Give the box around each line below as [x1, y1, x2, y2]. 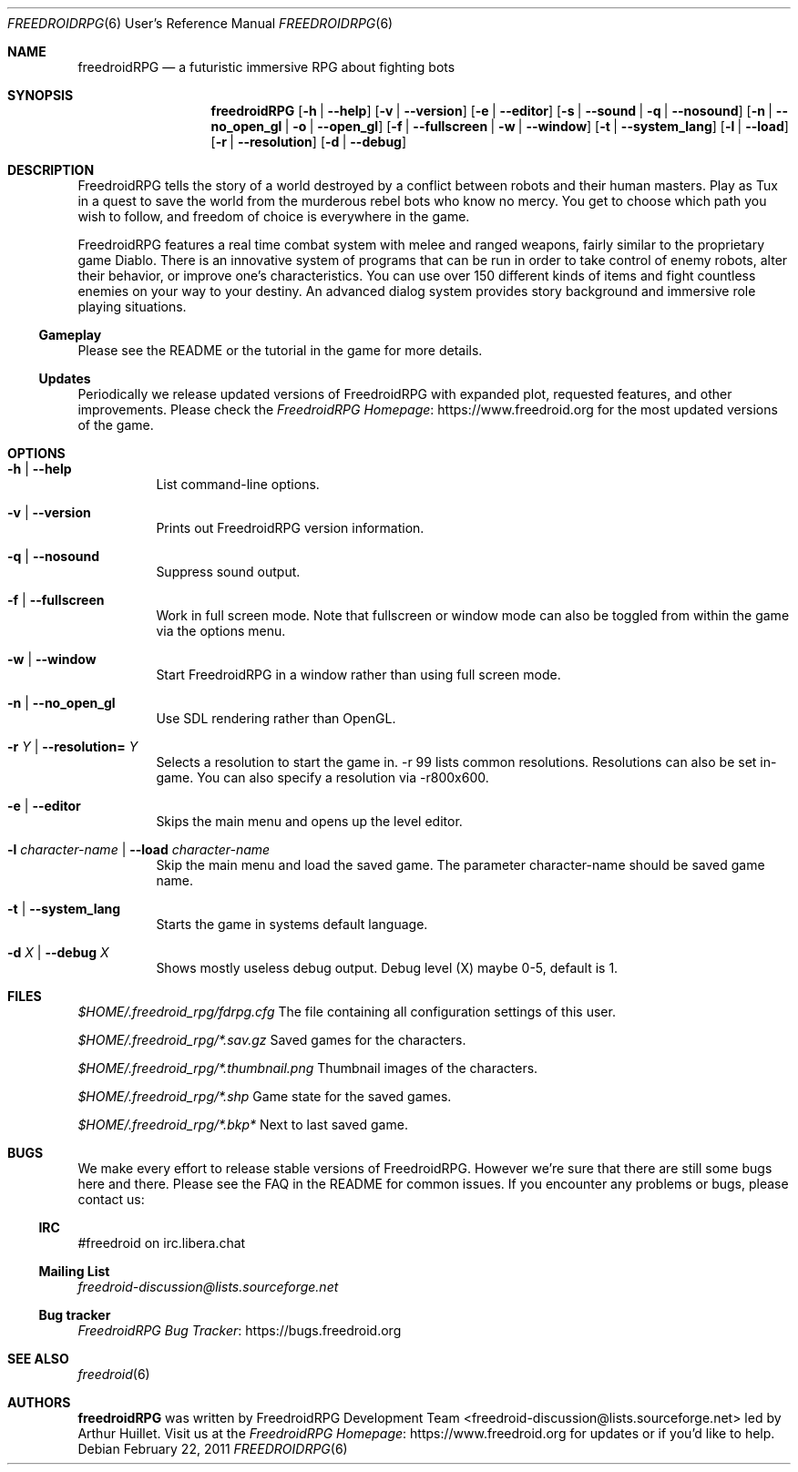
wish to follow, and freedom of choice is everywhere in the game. [77, 209, 470, 224]
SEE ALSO [7, 1351, 69, 1366]
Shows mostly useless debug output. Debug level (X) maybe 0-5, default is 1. [156, 960, 619, 976]
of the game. [77, 417, 154, 433]
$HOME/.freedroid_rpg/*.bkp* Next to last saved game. [77, 1117, 408, 1132]
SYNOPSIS [7, 87, 74, 103]
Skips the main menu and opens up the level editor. [156, 813, 463, 829]
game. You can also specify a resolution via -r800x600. [156, 770, 489, 785]
